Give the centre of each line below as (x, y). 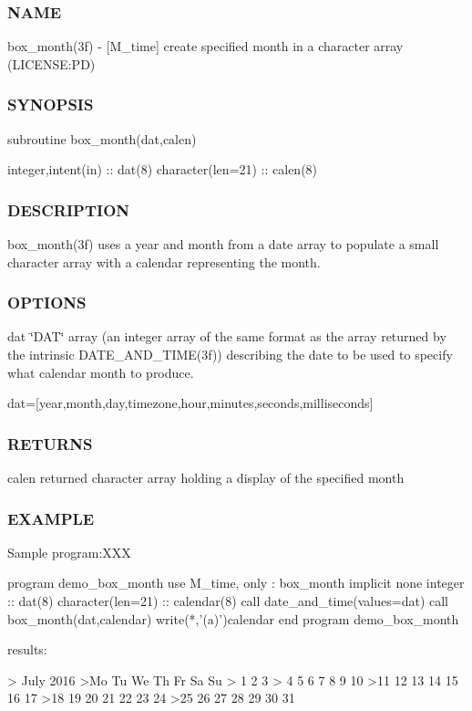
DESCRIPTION (69, 209)
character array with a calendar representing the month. (164, 261)
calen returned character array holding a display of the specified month (206, 478)
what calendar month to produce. (101, 372)
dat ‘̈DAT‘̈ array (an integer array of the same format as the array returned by (227, 336)
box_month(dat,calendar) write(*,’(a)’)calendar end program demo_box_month (233, 618)
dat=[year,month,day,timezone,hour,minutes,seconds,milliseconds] (190, 403)
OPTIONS (47, 303)
